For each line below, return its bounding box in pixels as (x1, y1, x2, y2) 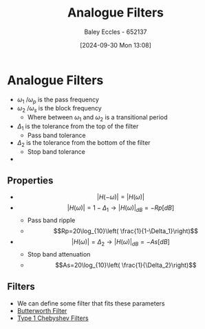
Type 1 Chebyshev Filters (17, 314, 89, 322)
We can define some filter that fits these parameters (17, 299, 165, 308)
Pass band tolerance (27, 131, 86, 139)
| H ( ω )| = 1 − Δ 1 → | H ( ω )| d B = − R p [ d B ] (67, 203, 175, 214)
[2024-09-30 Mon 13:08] (80, 41, 151, 49)
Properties (7, 175, 54, 187)
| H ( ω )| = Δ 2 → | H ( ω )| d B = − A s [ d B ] (71, 238, 170, 248)
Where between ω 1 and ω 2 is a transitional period (27, 113, 168, 123)
